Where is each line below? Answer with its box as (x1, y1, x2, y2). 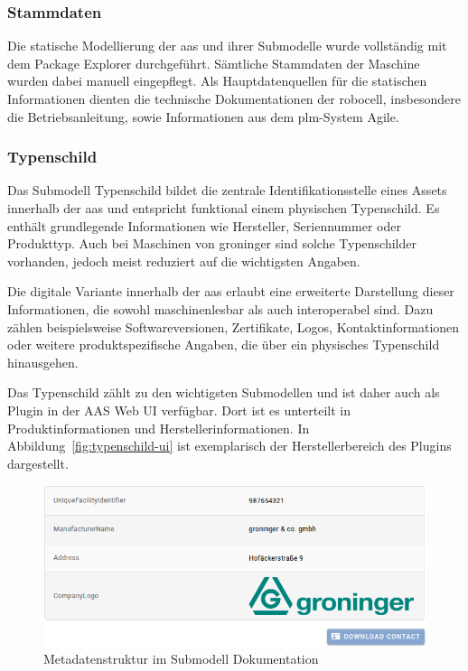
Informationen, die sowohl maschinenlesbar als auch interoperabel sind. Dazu (7, 299, 434, 318)
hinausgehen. (7, 352, 79, 371)
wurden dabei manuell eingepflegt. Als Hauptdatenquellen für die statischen (7, 71, 427, 90)
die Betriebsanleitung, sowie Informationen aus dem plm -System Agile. (7, 107, 399, 126)
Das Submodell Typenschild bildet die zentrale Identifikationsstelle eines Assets (7, 181, 447, 200)
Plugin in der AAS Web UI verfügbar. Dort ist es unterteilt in (7, 400, 351, 419)
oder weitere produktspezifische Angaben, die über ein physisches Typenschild (7, 335, 440, 354)
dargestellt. (7, 453, 69, 472)
